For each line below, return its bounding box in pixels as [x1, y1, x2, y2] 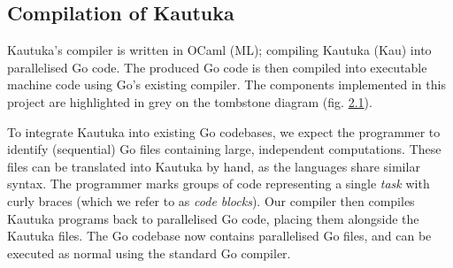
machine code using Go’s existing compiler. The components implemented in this [7, 75, 446, 94]
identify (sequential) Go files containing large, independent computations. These [7, 140, 441, 158]
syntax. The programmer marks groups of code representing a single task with [7, 174, 430, 193]
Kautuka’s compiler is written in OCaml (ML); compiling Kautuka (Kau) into [7, 41, 432, 59]
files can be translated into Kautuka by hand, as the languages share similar [7, 157, 420, 175]
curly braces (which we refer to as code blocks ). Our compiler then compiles [7, 191, 415, 210]
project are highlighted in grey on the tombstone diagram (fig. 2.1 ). [7, 92, 372, 111]
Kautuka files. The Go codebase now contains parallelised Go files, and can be [7, 226, 432, 245]
